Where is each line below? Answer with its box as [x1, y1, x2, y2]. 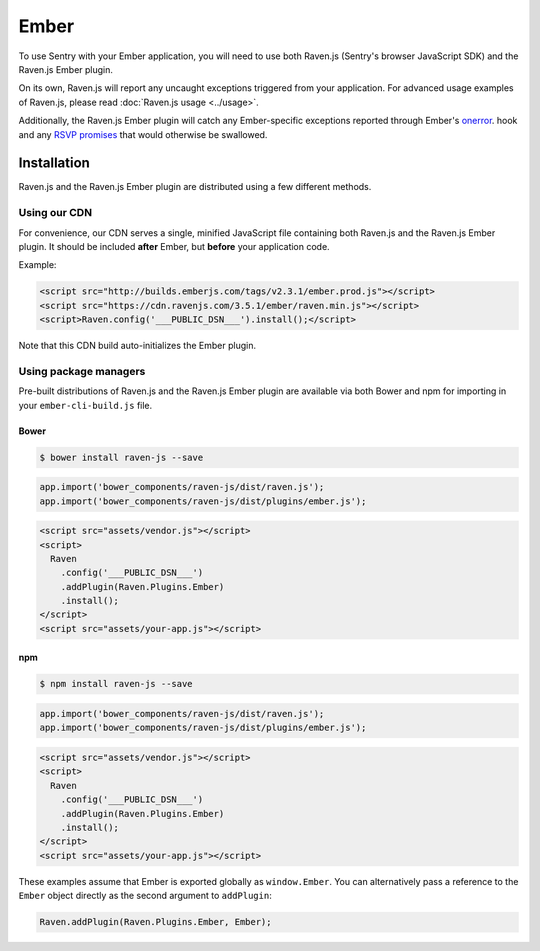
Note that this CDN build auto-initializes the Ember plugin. [18, 340, 257, 352]
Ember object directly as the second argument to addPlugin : [18, 890, 272, 902]
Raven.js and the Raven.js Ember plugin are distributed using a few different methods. [18, 181, 372, 193]
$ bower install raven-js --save [39, 451, 204, 463]
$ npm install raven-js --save [39, 678, 194, 690]
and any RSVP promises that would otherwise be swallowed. [18, 128, 268, 140]
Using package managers [18, 364, 146, 378]
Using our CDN [18, 206, 93, 220]
